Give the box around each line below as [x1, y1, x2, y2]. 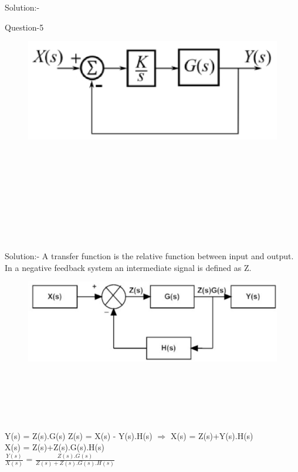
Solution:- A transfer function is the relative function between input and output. [5, 250, 294, 262]
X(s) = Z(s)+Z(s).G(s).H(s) [5, 441, 105, 453]
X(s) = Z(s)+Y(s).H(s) [170, 429, 253, 441]
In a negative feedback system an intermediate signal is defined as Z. [5, 261, 252, 273]
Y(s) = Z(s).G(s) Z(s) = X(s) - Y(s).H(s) [5, 429, 153, 441]
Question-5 [5, 21, 44, 33]
